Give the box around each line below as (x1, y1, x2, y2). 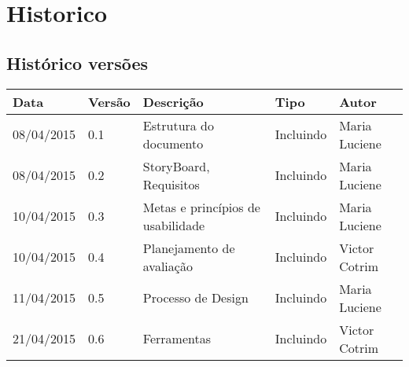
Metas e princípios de (142, 197, 260, 216)
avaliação (142, 256, 193, 275)
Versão (88, 92, 131, 111)
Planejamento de (142, 238, 235, 257)
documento (142, 134, 204, 152)
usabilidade (142, 215, 205, 234)
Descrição (142, 92, 204, 111)
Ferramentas (142, 329, 211, 348)
